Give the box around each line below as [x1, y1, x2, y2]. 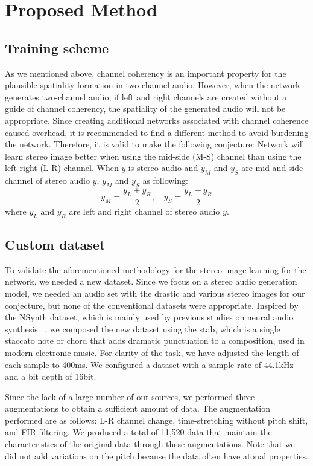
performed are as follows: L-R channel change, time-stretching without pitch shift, [5, 413, 308, 426]
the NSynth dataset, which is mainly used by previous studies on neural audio [5, 311, 294, 323]
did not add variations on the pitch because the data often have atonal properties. [5, 449, 308, 462]
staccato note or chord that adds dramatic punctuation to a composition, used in [5, 334, 305, 347]
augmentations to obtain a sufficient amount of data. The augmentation [5, 402, 270, 415]
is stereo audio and [128, 161, 198, 174]
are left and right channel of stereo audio [69, 204, 220, 217]
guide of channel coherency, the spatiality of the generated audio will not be [5, 102, 286, 115]
